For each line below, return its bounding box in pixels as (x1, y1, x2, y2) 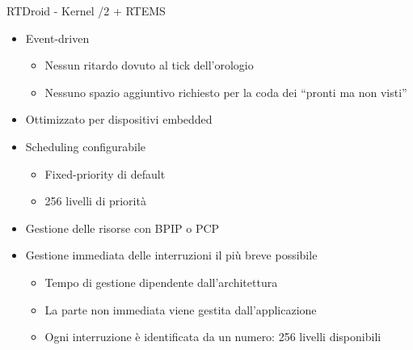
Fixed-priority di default (44, 165, 166, 182)
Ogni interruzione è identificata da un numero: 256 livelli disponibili (44, 328, 381, 345)
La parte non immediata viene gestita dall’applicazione (44, 301, 317, 318)
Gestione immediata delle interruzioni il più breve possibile (25, 247, 318, 264)
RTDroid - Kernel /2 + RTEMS (6, 2, 166, 19)
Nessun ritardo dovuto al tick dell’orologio (44, 57, 254, 74)
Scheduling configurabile (25, 137, 146, 154)
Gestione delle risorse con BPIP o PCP (25, 219, 220, 236)
